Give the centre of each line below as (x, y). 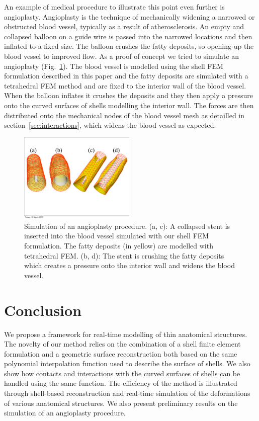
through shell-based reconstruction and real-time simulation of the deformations (127, 393)
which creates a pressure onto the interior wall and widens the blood (129, 265)
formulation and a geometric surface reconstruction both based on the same (121, 353)
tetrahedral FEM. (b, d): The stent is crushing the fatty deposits (124, 255)
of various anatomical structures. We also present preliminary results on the (121, 403)
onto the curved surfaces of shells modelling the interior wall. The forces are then (129, 105)
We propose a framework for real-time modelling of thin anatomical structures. (126, 334)
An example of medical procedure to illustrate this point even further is (114, 7)
